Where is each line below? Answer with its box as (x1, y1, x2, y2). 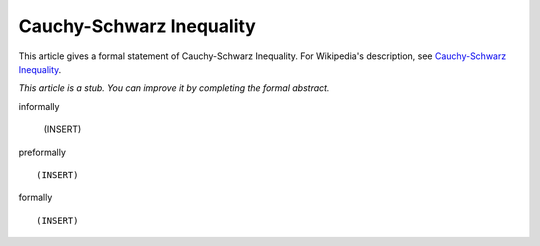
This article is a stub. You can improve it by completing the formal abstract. (18, 82, 330, 94)
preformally (18, 146, 67, 158)
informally (18, 100, 60, 112)
